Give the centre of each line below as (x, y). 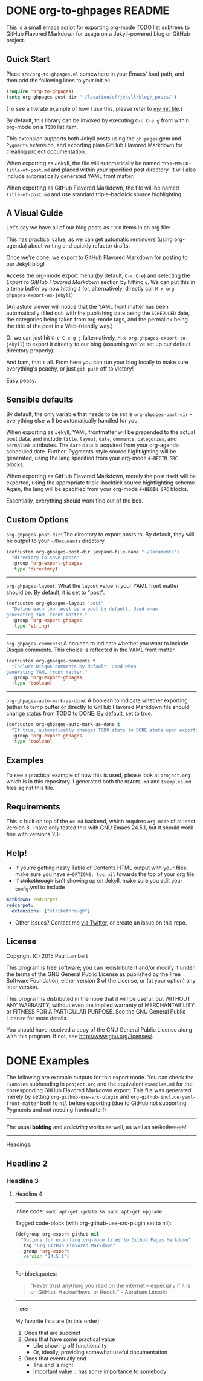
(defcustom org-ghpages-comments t (51, 661)
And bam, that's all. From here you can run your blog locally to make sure (97, 362)
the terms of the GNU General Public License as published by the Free (94, 974)
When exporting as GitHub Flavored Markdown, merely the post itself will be (101, 476)
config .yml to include (40, 888)
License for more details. (37, 1018)
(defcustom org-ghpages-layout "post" (55, 604)
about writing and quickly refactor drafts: (79, 246)
